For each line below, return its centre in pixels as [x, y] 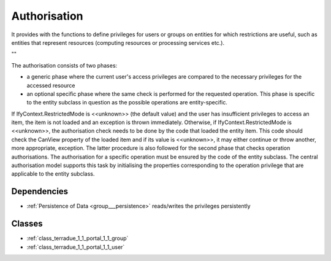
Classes [27, 224]
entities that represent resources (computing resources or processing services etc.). [118, 42]
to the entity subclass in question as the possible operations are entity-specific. [127, 103]
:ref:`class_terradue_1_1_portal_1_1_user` [76, 247]
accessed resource [51, 85]
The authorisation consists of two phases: [64, 65]
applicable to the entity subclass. [53, 174]
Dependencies [40, 191]
